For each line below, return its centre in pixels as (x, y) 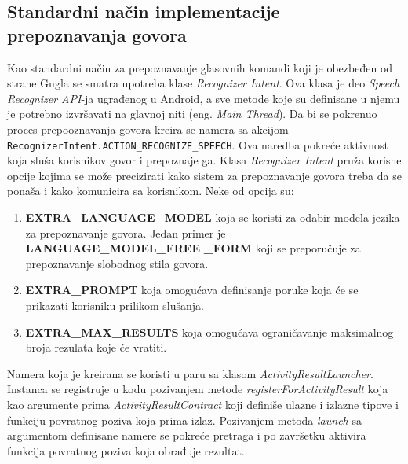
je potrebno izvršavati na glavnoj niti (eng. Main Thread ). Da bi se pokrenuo (192, 114)
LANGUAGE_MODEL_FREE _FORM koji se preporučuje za (193, 248)
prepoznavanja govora (97, 34)
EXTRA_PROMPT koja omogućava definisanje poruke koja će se (192, 290)
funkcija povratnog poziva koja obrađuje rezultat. (126, 450)
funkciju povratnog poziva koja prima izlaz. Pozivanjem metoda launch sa (184, 420)
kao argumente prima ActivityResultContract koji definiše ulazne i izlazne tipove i (203, 404)
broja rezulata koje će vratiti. (96, 347)
